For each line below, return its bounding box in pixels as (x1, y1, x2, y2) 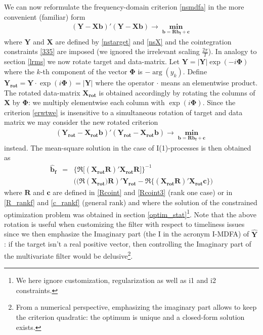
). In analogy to (208, 46, 257, 57)
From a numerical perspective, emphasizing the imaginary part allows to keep (16, 302, 257, 312)
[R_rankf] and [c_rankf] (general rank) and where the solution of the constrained (4, 197, 257, 208)
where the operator (95, 77, 154, 87)
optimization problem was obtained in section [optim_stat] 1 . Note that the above (4, 207, 256, 219)
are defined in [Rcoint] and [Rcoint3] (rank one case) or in (53, 187, 233, 198)
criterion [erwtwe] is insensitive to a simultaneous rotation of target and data (4, 107, 243, 117)
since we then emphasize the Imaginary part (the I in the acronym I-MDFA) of (4, 228, 249, 239)
